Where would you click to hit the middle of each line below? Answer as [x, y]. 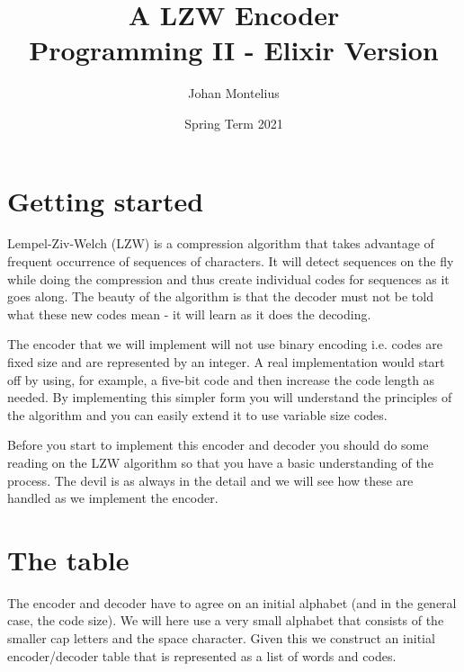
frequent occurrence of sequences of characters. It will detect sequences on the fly [231, 261]
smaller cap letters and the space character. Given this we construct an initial [221, 638]
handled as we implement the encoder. [113, 498]
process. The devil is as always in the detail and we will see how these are [210, 480]
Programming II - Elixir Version [234, 50]
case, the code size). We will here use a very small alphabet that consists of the [226, 620]
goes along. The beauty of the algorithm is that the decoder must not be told [220, 296]
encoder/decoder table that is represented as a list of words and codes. [202, 655]
